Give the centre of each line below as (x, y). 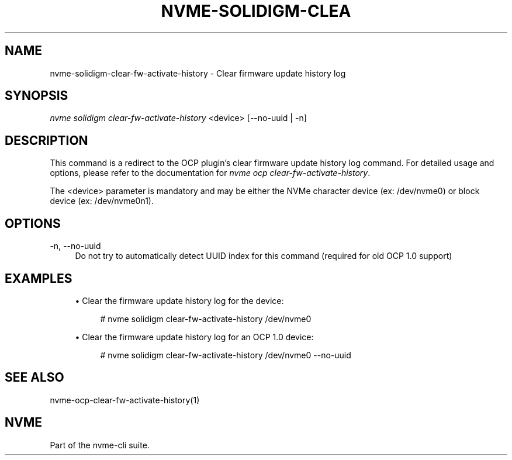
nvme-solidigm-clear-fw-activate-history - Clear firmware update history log (198, 73)
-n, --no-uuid (75, 246)
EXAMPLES (39, 278)
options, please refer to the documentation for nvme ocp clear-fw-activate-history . (210, 173)
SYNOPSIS (37, 96)
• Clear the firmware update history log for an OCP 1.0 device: (194, 337)
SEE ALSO (34, 378)
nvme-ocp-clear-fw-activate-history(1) (125, 400)
